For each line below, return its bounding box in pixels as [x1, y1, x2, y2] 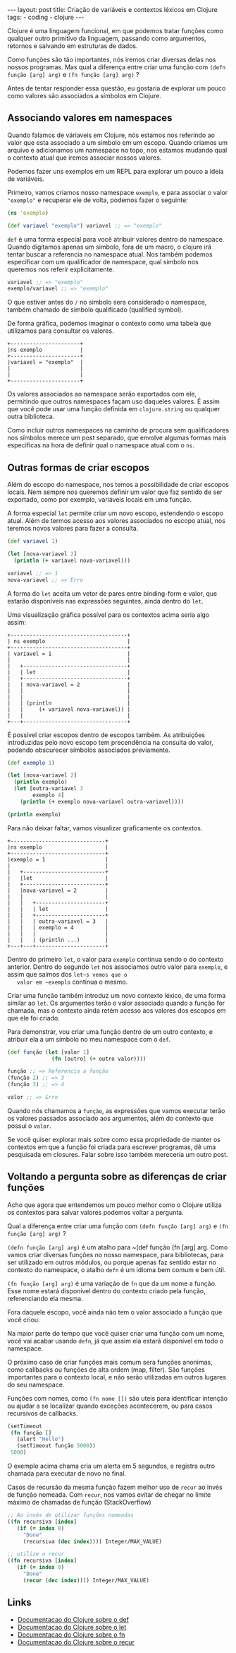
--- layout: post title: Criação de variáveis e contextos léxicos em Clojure [7, 6, 218, 13]
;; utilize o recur [7, 1551, 65, 1558]
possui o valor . [7, 1122, 51, 1130]
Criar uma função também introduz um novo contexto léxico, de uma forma [7, 991, 226, 999]
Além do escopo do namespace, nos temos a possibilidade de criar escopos [7, 481, 229, 489]
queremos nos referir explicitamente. [7, 265, 115, 273]
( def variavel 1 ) [7, 538, 58, 545]
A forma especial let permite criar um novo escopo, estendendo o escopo [7, 509, 224, 517]
